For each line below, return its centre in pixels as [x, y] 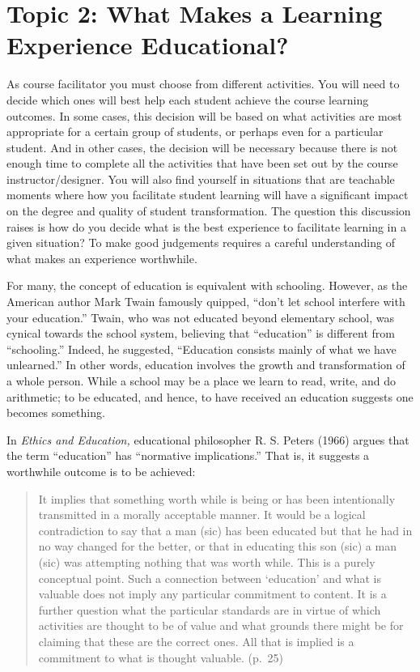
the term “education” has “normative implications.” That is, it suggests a [188, 455]
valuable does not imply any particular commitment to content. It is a [212, 594]
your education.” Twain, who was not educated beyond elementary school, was [201, 317]
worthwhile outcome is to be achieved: [101, 471]
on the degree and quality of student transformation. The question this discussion [209, 211]
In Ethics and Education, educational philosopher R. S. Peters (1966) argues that [208, 439]
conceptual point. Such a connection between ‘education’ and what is [210, 578]
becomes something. [56, 413]
